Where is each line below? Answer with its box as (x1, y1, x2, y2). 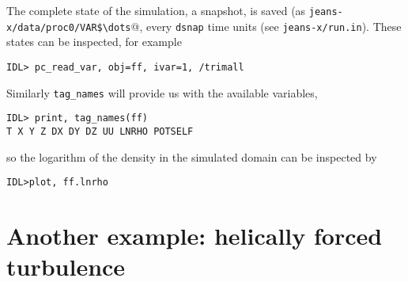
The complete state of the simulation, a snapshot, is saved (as (6, 2, 306, 18)
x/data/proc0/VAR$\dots (6, 21, 131, 33)
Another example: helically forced (6, 219, 383, 251)
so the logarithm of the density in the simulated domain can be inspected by (6, 148, 377, 165)
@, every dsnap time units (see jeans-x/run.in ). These (130, 17, 402, 34)
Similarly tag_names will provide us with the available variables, (6, 84, 318, 101)
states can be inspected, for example (6, 33, 182, 50)
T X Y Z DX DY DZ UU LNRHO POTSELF (6, 125, 194, 137)
